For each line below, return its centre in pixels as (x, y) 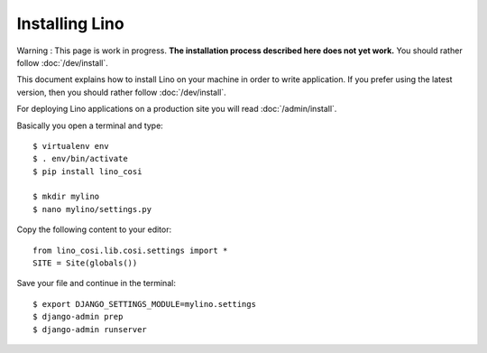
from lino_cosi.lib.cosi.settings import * (130, 250)
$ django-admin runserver (90, 329)
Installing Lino (71, 23)
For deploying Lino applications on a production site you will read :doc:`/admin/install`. (177, 109)
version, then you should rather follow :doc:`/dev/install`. (122, 92)
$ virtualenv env (71, 146)
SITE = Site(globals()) (85, 263)
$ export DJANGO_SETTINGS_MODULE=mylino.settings (145, 304)
